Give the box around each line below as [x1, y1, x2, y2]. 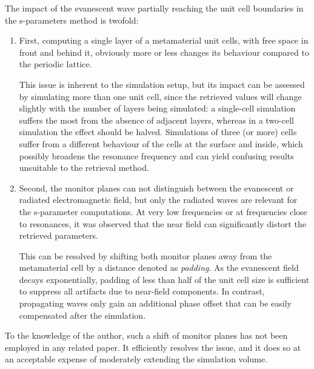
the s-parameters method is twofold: [5, 13, 139, 26]
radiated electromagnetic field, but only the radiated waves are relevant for [19, 193, 298, 206]
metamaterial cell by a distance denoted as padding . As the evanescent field [19, 261, 299, 274]
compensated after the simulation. [19, 308, 146, 321]
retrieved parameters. [19, 229, 98, 242]
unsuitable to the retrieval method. [19, 161, 149, 174]
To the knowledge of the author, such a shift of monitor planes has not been [5, 329, 288, 342]
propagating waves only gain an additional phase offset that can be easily [19, 297, 292, 310]
